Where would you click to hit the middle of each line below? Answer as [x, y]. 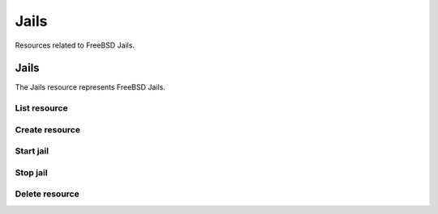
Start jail [32, 151]
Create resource [48, 129]
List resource [41, 108]
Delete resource [47, 194]
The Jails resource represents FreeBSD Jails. [90, 87]
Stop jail [31, 172]
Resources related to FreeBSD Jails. [75, 45]
